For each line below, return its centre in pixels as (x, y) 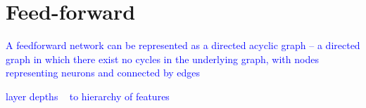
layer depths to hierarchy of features (88, 96)
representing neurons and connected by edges (103, 73)
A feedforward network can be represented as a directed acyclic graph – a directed (183, 45)
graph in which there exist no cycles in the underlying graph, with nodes (162, 59)
